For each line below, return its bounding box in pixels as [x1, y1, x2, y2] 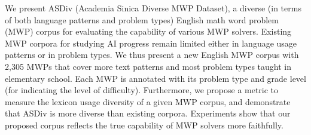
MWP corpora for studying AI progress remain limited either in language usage [5, 36, 297, 49]
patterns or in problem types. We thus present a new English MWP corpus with [5, 48, 299, 61]
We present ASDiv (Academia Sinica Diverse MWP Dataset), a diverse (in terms [5, 2, 301, 14]
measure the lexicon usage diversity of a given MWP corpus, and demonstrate [5, 95, 291, 108]
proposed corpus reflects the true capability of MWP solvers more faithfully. [5, 118, 283, 131]
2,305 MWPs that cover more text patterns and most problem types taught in [5, 60, 291, 72]
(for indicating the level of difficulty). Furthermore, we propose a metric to [5, 84, 279, 96]
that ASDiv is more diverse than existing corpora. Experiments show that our [5, 107, 291, 119]
